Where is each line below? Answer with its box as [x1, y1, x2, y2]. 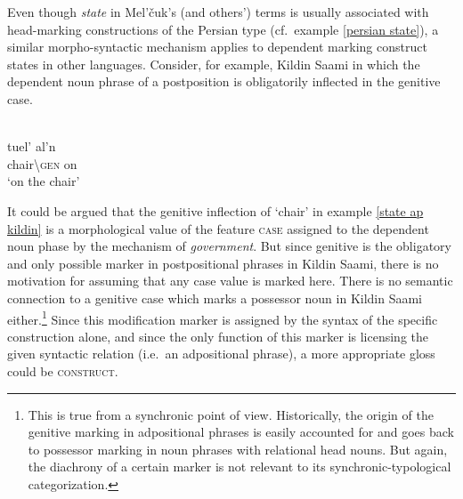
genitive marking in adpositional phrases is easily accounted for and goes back [28, 423, 454, 441]
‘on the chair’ [7, 172, 80, 190]
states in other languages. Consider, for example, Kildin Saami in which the [7, 54, 420, 73]
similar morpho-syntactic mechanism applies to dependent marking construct [7, 37, 427, 56]
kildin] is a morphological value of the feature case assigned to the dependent [7, 219, 429, 237]
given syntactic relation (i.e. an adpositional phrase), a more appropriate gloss [7, 344, 435, 363]
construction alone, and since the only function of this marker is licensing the [7, 326, 429, 345]
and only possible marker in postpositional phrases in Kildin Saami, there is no [7, 254, 439, 272]
